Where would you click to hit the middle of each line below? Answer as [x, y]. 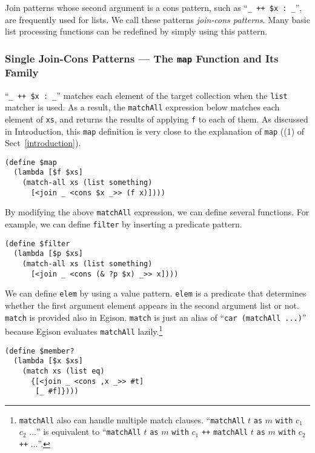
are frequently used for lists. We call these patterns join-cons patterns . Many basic [157, 19]
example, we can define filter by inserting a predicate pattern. [124, 224]
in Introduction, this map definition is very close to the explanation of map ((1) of [155, 131]
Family [22, 72]
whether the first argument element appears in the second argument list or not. [152, 305]
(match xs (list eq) [63, 371]
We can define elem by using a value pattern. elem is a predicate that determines [156, 293]
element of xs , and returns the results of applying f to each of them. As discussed [157, 119]
